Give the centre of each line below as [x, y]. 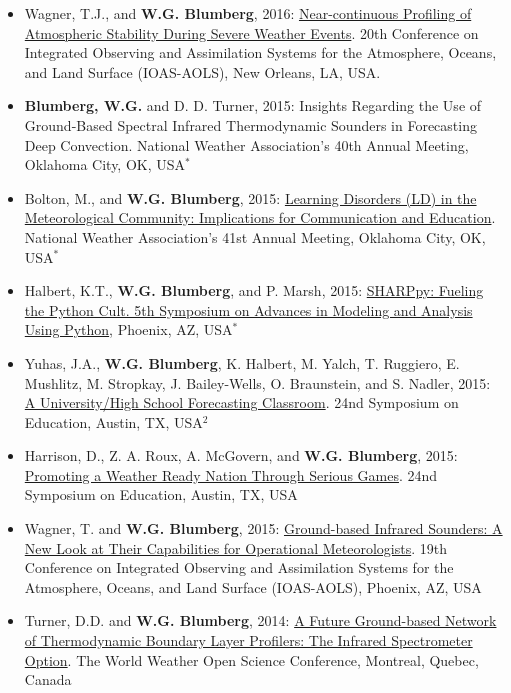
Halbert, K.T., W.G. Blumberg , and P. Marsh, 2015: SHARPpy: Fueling [254, 290]
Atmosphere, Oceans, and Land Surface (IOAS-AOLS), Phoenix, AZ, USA [253, 586]
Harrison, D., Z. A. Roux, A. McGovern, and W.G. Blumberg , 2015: [241, 455]
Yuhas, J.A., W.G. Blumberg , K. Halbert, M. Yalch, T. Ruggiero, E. [242, 362]
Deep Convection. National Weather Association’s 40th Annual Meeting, [246, 144]
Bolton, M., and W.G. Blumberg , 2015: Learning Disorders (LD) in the [250, 197]
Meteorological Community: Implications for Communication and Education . [260, 217]
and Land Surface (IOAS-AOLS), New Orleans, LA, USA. [202, 71]
